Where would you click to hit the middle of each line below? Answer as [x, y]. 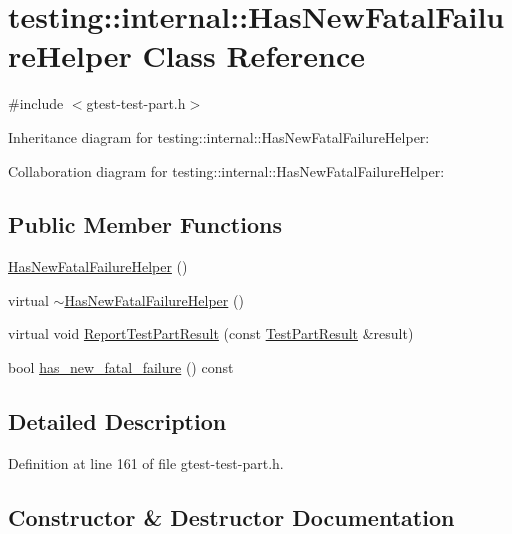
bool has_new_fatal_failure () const [121, 367]
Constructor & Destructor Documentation [231, 516]
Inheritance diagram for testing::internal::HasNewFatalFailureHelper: [219, 136]
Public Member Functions [145, 224]
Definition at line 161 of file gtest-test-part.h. [146, 462]
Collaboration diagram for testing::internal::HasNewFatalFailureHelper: [226, 170]
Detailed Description [117, 421]
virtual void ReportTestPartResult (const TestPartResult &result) [211, 333]
